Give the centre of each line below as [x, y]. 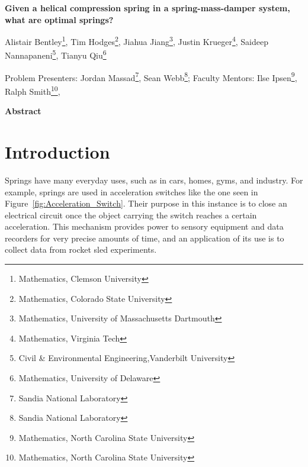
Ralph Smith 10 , [33, 90]
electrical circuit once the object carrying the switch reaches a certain [131, 215]
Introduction [57, 151]
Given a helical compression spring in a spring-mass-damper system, [147, 8]
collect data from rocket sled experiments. [81, 249]
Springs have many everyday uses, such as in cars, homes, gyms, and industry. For [154, 180]
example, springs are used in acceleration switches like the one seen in [131, 191]
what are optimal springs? [59, 19]
